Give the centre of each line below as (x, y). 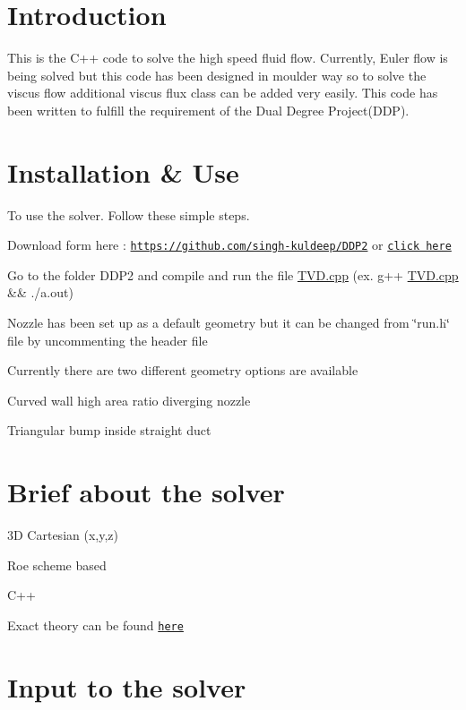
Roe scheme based (57, 565)
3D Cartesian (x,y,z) (63, 535)
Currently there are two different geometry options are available (183, 370)
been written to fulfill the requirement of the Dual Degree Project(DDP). (208, 110)
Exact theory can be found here (95, 624)
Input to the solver (127, 686)
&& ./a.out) (40, 292)
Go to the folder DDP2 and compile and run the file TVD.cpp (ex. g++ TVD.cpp (233, 274)
